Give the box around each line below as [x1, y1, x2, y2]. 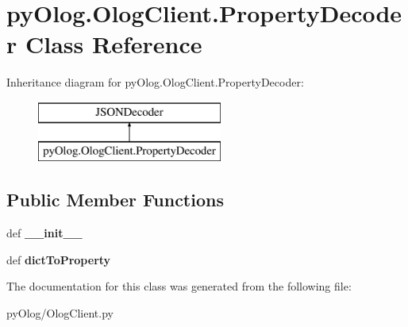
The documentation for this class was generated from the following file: [6, 278, 352, 294]
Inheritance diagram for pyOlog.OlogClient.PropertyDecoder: [6, 74, 304, 90]
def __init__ [6, 225, 83, 241]
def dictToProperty [6, 251, 111, 267]
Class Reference [25, 28, 202, 60]
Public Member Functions [6, 187, 224, 212]
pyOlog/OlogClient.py [6, 305, 114, 321]
